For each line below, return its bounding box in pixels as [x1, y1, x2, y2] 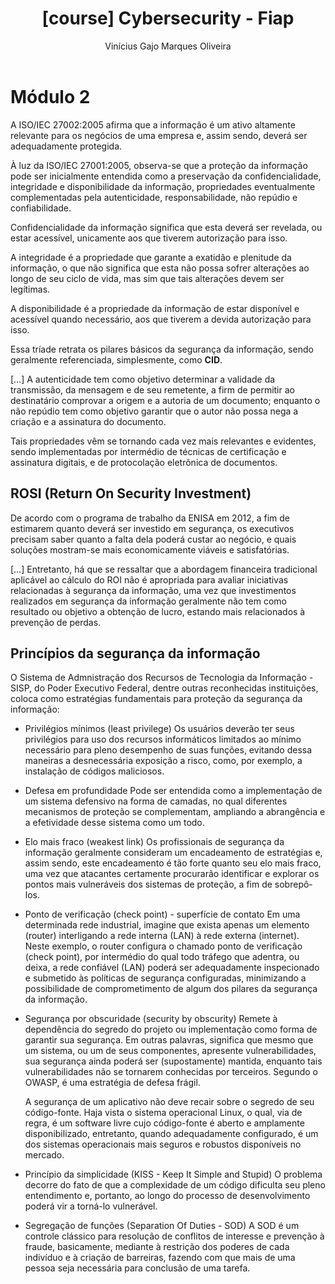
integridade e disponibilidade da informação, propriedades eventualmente [10, 180, 316, 192]
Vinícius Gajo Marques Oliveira [104, 40, 232, 52]
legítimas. [10, 283, 51, 295]
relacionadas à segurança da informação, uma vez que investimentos [10, 584, 297, 596]
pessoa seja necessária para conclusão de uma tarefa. [24, 1262, 251, 1274]
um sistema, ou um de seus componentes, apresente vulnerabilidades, [24, 1045, 317, 1057]
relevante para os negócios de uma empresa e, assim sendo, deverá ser [10, 129, 308, 141]
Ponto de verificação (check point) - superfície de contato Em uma [24, 908, 301, 921]
